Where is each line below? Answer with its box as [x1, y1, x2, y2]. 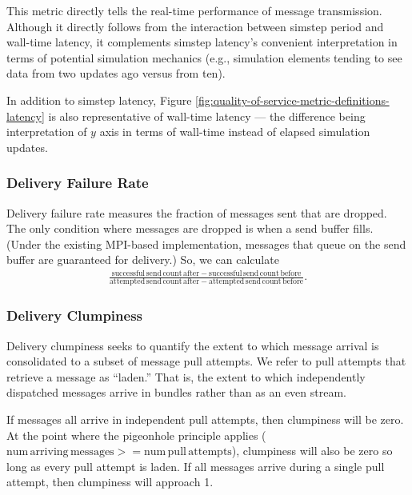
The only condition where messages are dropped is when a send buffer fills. [6, 220, 374, 237]
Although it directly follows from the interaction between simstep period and [6, 18, 384, 34]
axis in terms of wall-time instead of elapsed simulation [99, 123, 370, 140]
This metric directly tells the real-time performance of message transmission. [6, 2, 382, 18]
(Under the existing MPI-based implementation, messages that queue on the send [6, 235, 406, 252]
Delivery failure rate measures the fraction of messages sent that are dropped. [6, 204, 387, 221]
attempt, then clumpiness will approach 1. [6, 473, 214, 490]
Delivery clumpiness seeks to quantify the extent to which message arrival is [6, 337, 379, 353]
